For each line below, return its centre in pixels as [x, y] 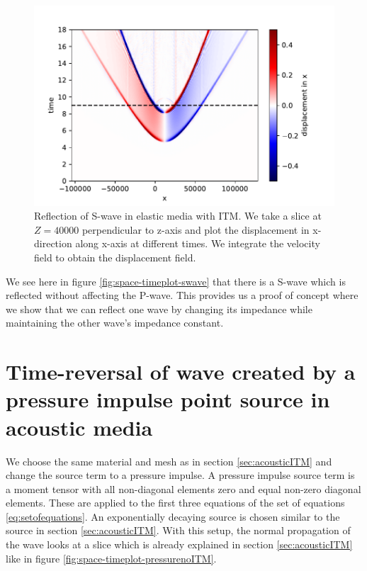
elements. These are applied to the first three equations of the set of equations [175, 503]
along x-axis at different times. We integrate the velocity [198, 243]
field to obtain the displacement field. [115, 258]
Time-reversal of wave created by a [181, 372]
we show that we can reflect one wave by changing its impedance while [159, 309]
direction [53, 243]
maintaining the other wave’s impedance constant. [115, 323]
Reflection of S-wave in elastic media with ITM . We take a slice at [178, 216]
